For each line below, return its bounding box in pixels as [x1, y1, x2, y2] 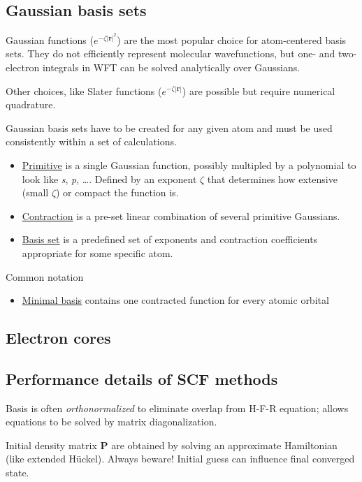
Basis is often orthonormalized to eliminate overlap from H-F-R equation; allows [6, 400, 349, 415]
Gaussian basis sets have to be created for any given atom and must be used [6, 120, 333, 135]
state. [6, 465, 29, 480]
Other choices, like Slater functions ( [6, 83, 162, 98]
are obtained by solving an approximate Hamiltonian [111, 437, 338, 452]
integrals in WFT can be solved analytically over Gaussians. [42, 59, 301, 74]
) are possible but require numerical [182, 83, 335, 98]
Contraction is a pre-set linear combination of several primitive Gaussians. [22, 208, 340, 223]
